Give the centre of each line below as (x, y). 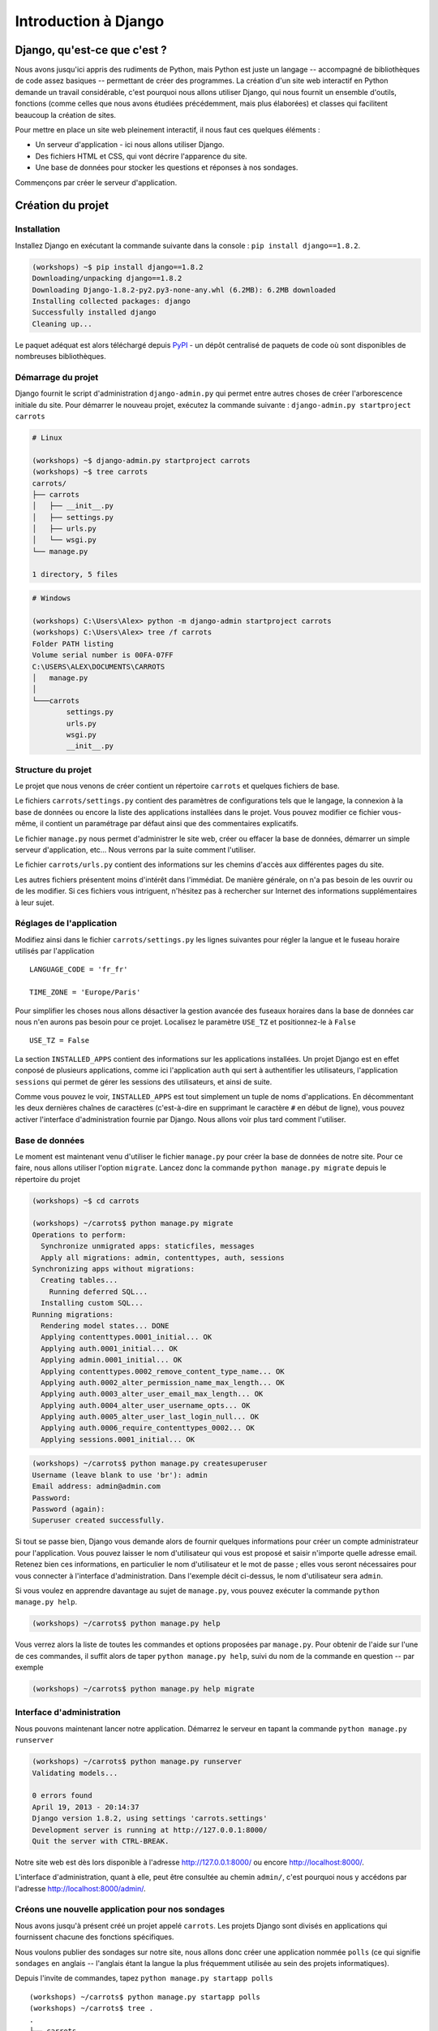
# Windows (52, 598)
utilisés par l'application (55, 951)
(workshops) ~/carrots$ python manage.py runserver (137, 1762)
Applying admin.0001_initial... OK (112, 1360)
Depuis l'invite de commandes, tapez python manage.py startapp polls (144, 1978)
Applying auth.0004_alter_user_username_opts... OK (146, 1405)
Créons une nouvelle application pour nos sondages (120, 1909)
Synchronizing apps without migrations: (113, 1269)
